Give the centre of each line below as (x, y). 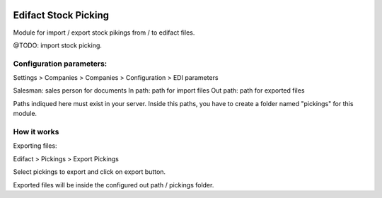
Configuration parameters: (60, 64)
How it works (36, 132)
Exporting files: (35, 146)
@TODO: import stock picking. (58, 45)
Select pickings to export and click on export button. (89, 172)
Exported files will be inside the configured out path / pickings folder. (114, 185)
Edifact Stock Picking (61, 15)
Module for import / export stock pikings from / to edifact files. (104, 33)
